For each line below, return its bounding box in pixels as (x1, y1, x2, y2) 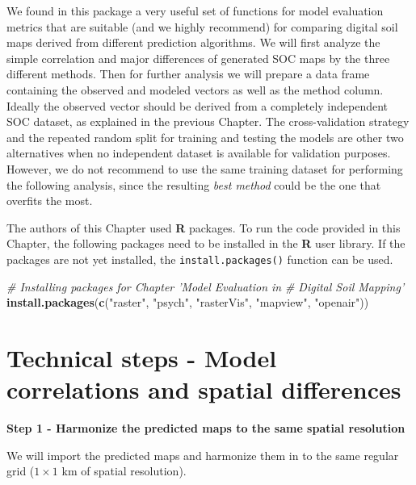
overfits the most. (6, 192, 93, 209)
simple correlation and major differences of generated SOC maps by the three (6, 49, 390, 66)
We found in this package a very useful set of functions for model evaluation (6, 2, 384, 19)
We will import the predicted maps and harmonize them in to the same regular (6, 446, 399, 463)
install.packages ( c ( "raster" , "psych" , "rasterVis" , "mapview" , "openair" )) (6, 294, 369, 311)
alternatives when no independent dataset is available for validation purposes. (6, 144, 391, 161)
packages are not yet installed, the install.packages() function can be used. (6, 250, 393, 267)
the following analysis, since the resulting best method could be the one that (6, 176, 381, 193)
